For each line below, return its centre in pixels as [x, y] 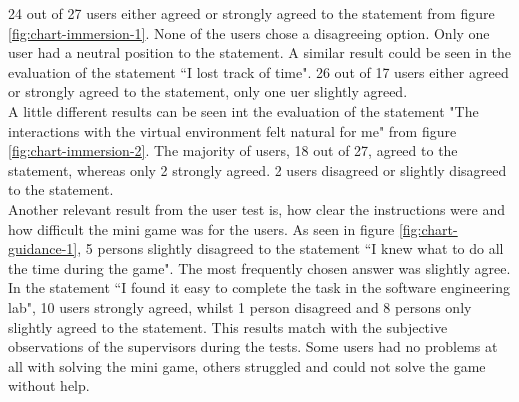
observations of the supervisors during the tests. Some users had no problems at [253, 346]
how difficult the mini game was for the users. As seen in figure [201, 228]
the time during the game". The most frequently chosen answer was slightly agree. [259, 267]
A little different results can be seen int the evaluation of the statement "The [243, 110]
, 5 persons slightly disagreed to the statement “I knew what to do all [290, 248]
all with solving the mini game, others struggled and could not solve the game [247, 365]
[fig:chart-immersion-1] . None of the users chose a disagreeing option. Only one [249, 32]
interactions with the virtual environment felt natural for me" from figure [232, 130]
